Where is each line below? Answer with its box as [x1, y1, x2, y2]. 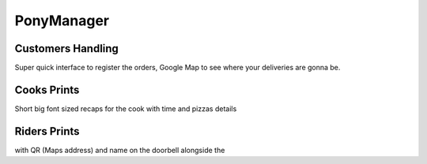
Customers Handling [14, 42, 119, 55]
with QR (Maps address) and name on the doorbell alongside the [14, 145, 225, 155]
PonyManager [14, 12, 110, 29]
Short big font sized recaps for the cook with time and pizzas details [14, 103, 237, 114]
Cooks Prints [14, 83, 80, 96]
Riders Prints [14, 125, 80, 138]
